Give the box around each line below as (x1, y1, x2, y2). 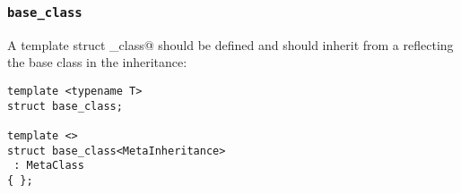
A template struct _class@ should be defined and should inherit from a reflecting (7, 35, 454, 54)
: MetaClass (13, 159, 84, 172)
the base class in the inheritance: (7, 53, 187, 71)
